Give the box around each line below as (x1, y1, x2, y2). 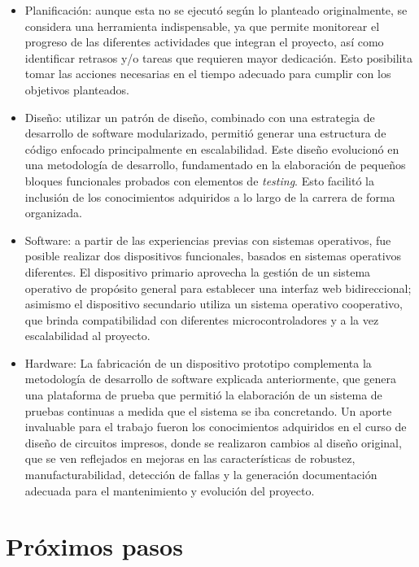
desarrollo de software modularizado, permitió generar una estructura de (24, 124, 386, 142)
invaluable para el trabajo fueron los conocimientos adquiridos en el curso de (24, 418, 407, 435)
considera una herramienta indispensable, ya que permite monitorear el (24, 17, 380, 34)
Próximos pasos (6, 530, 183, 563)
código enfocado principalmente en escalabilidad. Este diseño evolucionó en (24, 140, 399, 157)
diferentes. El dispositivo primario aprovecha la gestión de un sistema (24, 263, 371, 280)
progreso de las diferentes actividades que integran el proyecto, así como (24, 33, 384, 50)
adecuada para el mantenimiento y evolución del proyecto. (24, 482, 315, 499)
